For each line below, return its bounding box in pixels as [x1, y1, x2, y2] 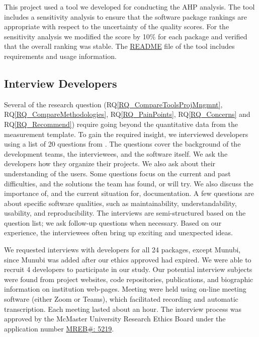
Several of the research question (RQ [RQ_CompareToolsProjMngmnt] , [4, 99, 223, 109]
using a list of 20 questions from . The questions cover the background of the [4, 139, 241, 149]
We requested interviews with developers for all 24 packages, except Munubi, [4, 244, 241, 255]
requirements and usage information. [4, 50, 117, 61]
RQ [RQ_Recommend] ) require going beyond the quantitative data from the [4, 118, 238, 129]
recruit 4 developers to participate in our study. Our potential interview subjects [4, 264, 252, 275]
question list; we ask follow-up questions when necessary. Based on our [4, 217, 222, 228]
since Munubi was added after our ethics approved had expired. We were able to [4, 254, 251, 264]
